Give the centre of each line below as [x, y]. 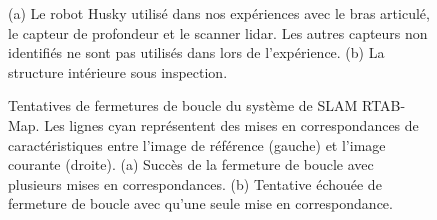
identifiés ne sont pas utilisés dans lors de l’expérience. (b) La [196, 52]
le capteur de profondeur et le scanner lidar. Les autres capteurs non [218, 32]
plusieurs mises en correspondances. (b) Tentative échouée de [195, 183]
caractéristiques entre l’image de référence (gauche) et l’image [197, 144]
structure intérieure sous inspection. [118, 71]
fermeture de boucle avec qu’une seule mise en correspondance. [200, 203]
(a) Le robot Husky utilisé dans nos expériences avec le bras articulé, [219, 13]
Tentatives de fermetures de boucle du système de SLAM [183, 105]
